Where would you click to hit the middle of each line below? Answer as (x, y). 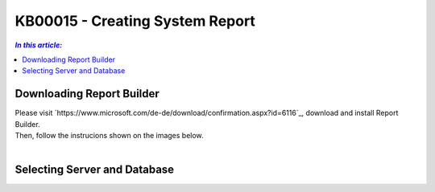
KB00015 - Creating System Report (135, 21)
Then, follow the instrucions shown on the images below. (110, 136)
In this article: (39, 45)
